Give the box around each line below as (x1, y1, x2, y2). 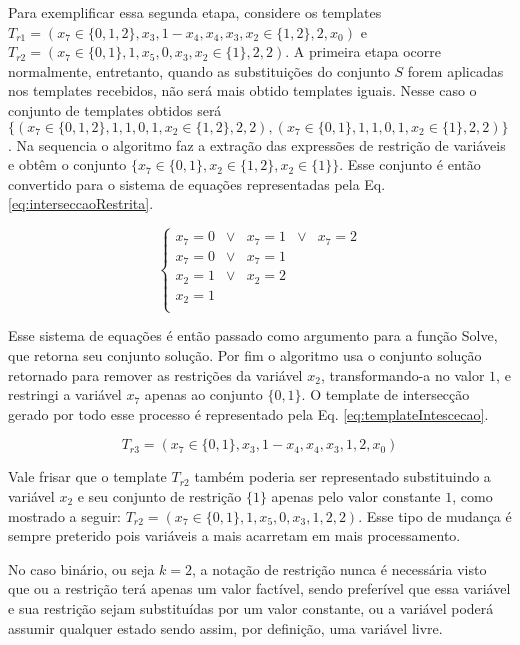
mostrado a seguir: (8, 505, 122, 526)
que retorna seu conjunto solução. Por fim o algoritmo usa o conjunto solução (8, 344, 482, 365)
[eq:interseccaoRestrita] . (8, 193, 154, 214)
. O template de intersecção (301, 384, 470, 405)
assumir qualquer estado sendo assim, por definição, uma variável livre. (8, 617, 443, 638)
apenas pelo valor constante (271, 485, 441, 506)
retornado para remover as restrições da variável (8, 364, 303, 385)
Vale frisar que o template (8, 466, 167, 487)
